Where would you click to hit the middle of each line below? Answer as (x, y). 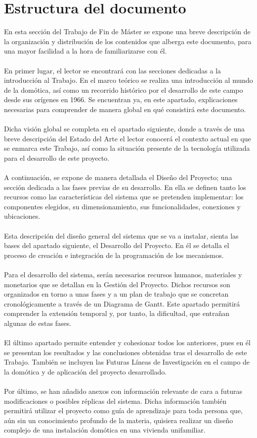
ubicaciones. (22, 216)
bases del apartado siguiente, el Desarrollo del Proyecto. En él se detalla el (117, 245)
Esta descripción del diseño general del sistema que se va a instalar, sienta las (121, 235)
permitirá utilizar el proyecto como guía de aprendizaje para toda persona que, (123, 410)
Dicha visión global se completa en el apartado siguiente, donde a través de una (125, 129)
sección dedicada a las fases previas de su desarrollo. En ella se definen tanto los (125, 187)
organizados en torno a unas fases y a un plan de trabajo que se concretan (116, 294)
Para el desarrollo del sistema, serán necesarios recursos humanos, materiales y (123, 274)
